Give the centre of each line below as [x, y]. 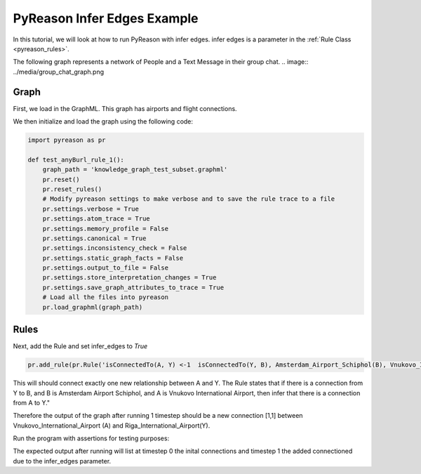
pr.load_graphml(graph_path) [93, 307]
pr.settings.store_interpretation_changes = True [129, 278]
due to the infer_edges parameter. [62, 461]
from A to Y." [32, 402]
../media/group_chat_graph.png [59, 72]
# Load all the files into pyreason [105, 297]
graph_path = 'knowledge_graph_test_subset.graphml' [135, 170]
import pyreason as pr [67, 140]
